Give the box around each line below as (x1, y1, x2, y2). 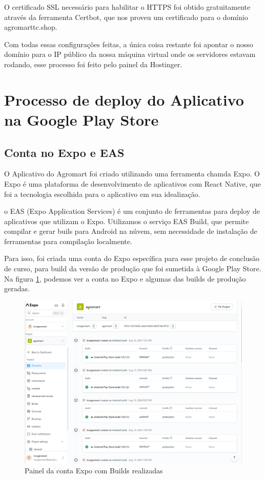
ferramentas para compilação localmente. (4, 235, 132, 246)
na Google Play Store (4, 109, 159, 130)
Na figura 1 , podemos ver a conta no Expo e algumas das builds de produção (4, 273, 246, 284)
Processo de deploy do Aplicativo (4, 89, 244, 110)
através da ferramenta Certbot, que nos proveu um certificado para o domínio (4, 11, 248, 22)
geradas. (4, 283, 30, 294)
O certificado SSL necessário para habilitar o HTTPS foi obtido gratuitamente (4, 2, 251, 12)
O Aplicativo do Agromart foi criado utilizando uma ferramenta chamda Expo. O (4, 168, 260, 179)
